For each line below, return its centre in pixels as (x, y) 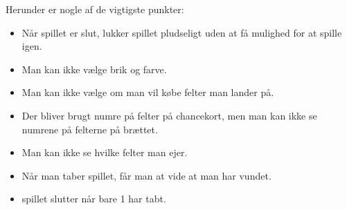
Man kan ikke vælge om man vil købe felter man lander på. (148, 92)
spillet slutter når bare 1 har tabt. (94, 199)
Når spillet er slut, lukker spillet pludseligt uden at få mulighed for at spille (182, 32)
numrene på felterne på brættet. (90, 129)
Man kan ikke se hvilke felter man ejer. (105, 152)
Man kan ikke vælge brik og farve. (94, 69)
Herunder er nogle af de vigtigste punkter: (95, 9)
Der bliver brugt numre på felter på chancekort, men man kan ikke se (169, 115)
